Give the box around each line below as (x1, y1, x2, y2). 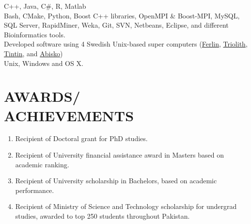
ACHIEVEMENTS (4, 105, 134, 125)
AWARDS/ (4, 86, 80, 106)
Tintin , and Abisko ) (4, 48, 63, 58)
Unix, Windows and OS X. (4, 58, 83, 68)
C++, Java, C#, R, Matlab (4, 1, 86, 11)
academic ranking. (15, 159, 69, 169)
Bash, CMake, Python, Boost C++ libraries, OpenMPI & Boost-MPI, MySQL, (4, 10, 240, 20)
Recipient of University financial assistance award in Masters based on (15, 150, 224, 160)
